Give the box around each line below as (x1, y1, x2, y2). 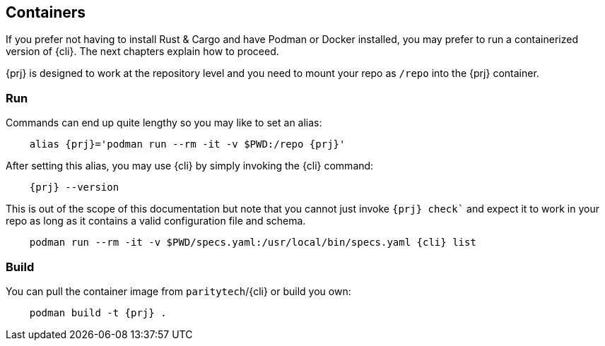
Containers (6, 4, 86, 21)
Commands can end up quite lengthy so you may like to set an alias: (6, 117, 322, 129)
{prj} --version (29, 181, 119, 193)
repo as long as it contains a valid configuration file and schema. (6, 215, 306, 227)
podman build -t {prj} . (29, 306, 167, 318)
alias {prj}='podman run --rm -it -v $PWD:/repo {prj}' (29, 138, 346, 150)
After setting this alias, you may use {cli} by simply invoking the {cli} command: (6, 160, 374, 172)
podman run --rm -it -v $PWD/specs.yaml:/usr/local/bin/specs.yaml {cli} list (29, 237, 476, 249)
